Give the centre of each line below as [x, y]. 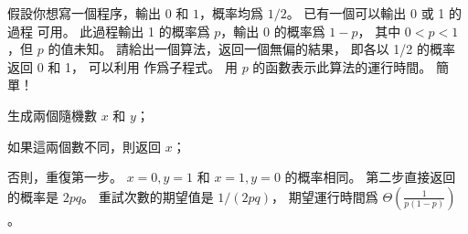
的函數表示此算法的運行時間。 [342, 66]
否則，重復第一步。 [65, 177]
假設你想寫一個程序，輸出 [84, 13]
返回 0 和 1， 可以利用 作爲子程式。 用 [122, 66]
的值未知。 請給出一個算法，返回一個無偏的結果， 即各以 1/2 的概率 [252, 49]
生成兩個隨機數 [52, 115]
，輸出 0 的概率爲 [273, 31]
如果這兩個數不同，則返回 [84, 146]
